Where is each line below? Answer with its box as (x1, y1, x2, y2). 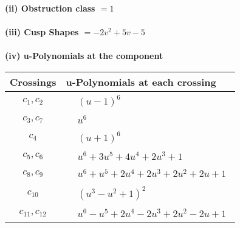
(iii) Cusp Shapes (5, 26, 79, 38)
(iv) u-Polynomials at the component (5, 49, 163, 62)
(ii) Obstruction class (5, 2, 95, 14)
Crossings (10, 74, 57, 89)
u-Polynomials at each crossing (66, 74, 216, 89)
